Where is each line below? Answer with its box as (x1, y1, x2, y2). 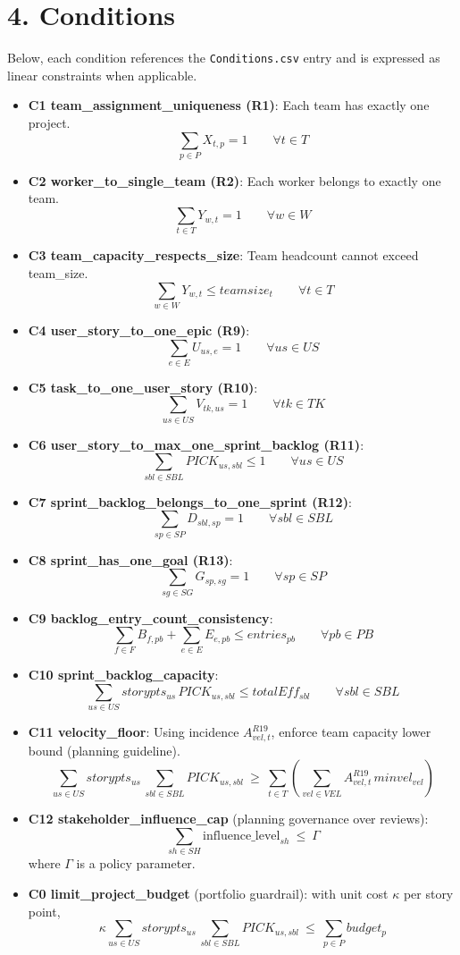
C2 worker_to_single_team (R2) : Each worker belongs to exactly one (28, 171, 441, 190)
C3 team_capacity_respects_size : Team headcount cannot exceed (28, 246, 419, 265)
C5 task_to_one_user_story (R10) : (28, 377, 258, 396)
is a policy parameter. (76, 854, 196, 873)
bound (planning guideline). (28, 740, 180, 759)
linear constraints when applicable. (7, 65, 197, 84)
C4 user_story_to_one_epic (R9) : (28, 320, 250, 339)
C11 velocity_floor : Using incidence (28, 723, 239, 741)
